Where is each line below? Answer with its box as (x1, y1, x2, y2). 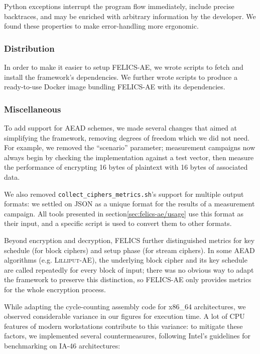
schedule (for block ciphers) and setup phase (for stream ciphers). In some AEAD (4, 245, 255, 255)
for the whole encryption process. (4, 284, 106, 294)
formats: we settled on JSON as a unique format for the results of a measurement (4, 198, 255, 209)
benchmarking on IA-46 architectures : (4, 340, 120, 350)
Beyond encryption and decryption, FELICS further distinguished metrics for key (4, 235, 255, 245)
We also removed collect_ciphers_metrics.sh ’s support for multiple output (4, 188, 244, 199)
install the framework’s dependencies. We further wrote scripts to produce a (4, 71, 237, 82)
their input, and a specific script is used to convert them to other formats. (4, 218, 232, 228)
